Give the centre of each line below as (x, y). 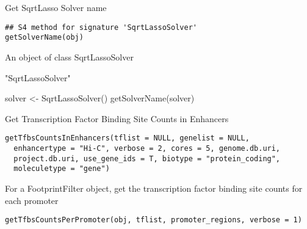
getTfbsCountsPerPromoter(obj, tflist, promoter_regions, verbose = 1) (153, 220)
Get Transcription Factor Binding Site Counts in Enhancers (117, 118)
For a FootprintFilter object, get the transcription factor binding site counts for (154, 188)
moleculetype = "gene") (62, 169)
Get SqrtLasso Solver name (56, 7)
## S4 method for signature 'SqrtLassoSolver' (101, 27)
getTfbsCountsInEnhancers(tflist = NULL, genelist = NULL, (127, 138)
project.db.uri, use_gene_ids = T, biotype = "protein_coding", (147, 158)
